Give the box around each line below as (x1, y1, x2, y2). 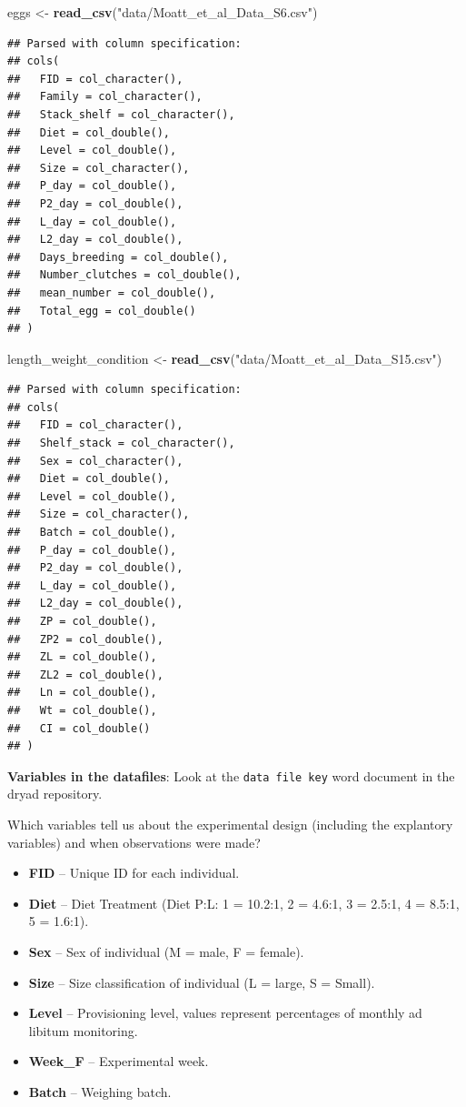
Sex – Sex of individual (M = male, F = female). (28, 941, 304, 961)
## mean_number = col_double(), (7, 286, 216, 299)
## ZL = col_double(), (7, 650, 157, 664)
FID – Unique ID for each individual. (28, 863, 240, 882)
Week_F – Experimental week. (28, 1052, 209, 1071)
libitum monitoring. (28, 1021, 138, 1040)
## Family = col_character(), (7, 90, 203, 104)
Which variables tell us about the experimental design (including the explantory (7, 815, 453, 833)
